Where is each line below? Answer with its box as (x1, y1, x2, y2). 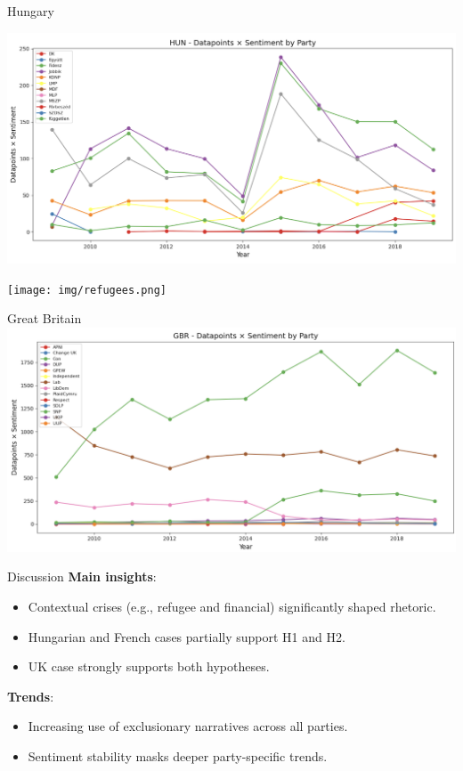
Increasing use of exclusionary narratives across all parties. (28, 717, 348, 735)
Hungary (7, 2, 54, 20)
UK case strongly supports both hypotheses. (28, 657, 270, 676)
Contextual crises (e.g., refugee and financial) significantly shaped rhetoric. (28, 597, 436, 615)
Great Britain (7, 309, 82, 328)
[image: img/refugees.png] (7, 283, 167, 296)
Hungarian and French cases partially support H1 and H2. (28, 627, 345, 645)
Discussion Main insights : (7, 567, 157, 586)
